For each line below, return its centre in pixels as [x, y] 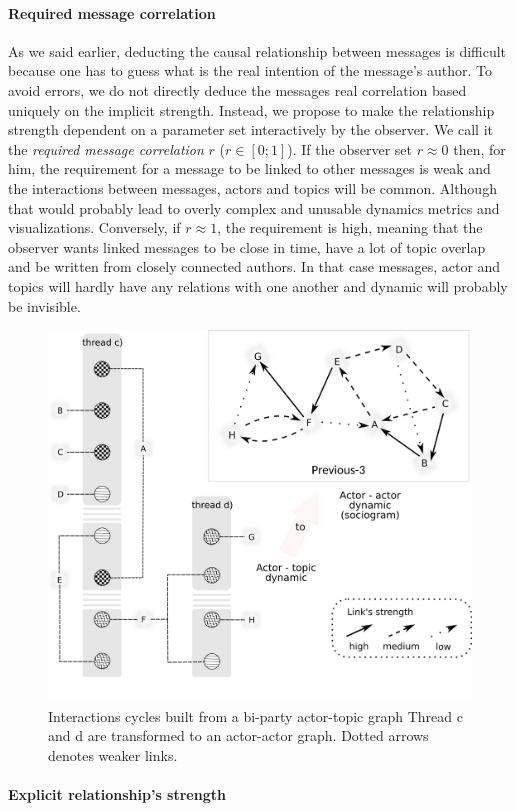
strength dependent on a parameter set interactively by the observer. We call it [251, 129]
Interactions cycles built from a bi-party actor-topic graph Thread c [255, 715]
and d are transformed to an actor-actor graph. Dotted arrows [238, 735]
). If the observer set [349, 148]
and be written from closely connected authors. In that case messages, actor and [254, 266]
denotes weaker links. [113, 755]
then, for [479, 148]
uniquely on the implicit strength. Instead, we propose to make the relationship [251, 109]
